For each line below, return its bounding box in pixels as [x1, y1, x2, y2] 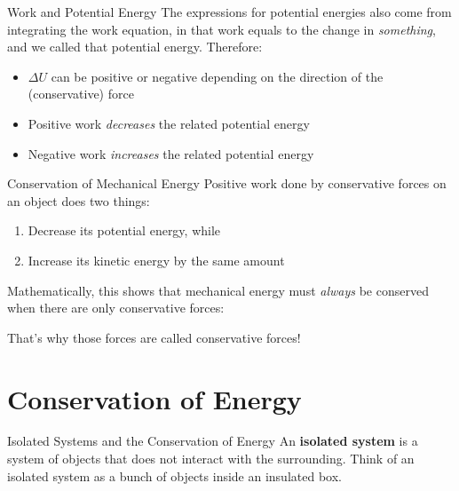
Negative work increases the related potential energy [28, 144, 314, 162]
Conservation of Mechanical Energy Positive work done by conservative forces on [7, 174, 447, 193]
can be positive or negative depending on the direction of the [51, 67, 384, 85]
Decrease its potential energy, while [28, 221, 221, 240]
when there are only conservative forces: [7, 298, 225, 317]
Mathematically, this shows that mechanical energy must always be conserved [7, 281, 429, 299]
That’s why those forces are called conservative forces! [7, 328, 301, 346]
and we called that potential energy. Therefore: [7, 37, 263, 56]
